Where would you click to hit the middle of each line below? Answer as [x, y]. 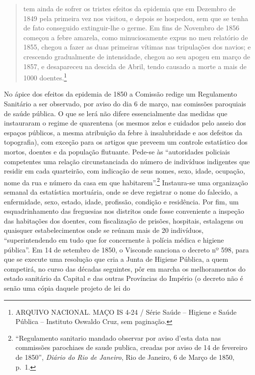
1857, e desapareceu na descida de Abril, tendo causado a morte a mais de [135, 66]
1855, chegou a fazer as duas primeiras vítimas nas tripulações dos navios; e [137, 47]
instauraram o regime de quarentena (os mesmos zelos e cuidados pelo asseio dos [125, 123]
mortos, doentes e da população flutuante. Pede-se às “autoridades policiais [117, 151]
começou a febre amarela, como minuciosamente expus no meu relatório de [136, 37]
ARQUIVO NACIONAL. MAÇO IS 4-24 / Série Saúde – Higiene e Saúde [126, 312]
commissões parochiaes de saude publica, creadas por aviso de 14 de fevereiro [131, 347]
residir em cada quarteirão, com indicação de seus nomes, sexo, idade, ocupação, [125, 171]
